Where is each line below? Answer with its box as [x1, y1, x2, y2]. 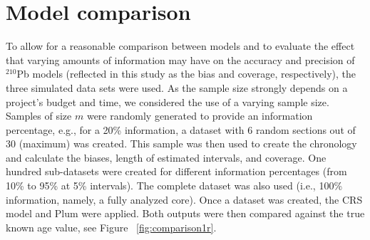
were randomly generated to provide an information [86, 108, 313, 123]
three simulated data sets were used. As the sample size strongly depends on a [6, 80, 348, 95]
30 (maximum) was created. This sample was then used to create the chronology [6, 136, 357, 151]
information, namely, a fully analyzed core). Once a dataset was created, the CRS [6, 192, 363, 207]
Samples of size [6, 108, 72, 123]
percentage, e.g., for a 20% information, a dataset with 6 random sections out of [6, 122, 356, 137]
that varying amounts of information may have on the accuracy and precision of [6, 52, 355, 67]
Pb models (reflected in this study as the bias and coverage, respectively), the [16, 66, 356, 81]
